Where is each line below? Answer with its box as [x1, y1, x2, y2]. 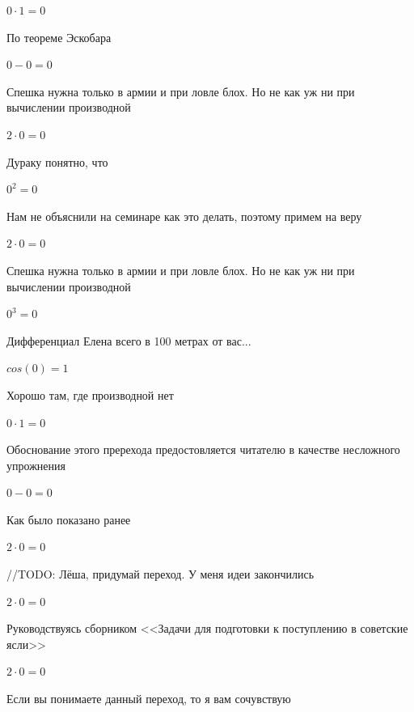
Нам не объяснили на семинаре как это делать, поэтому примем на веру [6, 207, 362, 224]
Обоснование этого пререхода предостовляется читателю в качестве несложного [6, 441, 400, 458]
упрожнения [6, 456, 65, 473]
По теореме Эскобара [6, 28, 112, 45]
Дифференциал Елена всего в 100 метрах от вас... [6, 332, 251, 349]
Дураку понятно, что [6, 153, 108, 170]
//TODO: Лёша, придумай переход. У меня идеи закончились [6, 566, 315, 583]
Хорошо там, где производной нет [6, 386, 174, 403]
